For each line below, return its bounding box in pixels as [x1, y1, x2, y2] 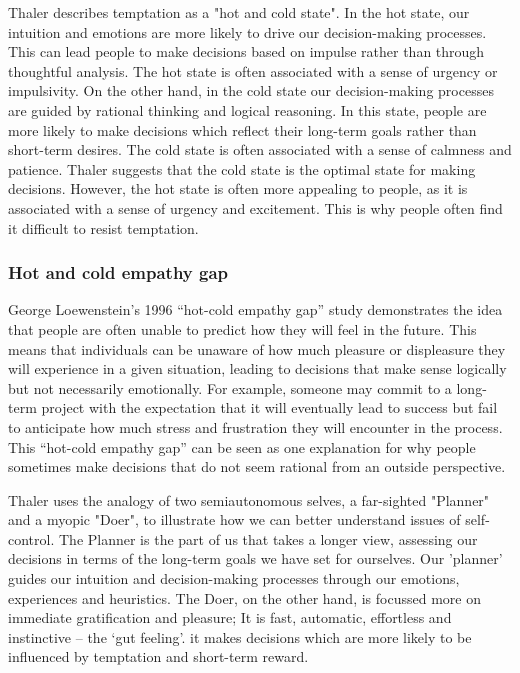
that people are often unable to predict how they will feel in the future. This [8, 318, 477, 339]
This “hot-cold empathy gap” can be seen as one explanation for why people [8, 436, 476, 457]
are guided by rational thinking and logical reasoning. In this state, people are [8, 99, 487, 120]
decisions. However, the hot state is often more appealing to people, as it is [8, 178, 468, 199]
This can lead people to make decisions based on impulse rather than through [8, 41, 485, 62]
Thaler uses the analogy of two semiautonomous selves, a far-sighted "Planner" [8, 489, 490, 510]
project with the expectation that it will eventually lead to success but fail [41, 397, 498, 418]
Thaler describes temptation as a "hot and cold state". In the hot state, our [8, 2, 470, 22]
